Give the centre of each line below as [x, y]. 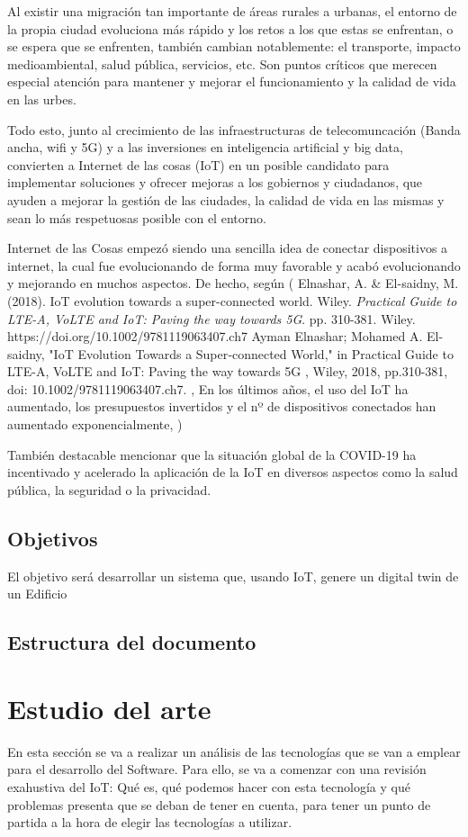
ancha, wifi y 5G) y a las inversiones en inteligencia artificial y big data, [205, 147]
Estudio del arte [109, 708]
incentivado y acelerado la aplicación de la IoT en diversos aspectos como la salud [233, 472]
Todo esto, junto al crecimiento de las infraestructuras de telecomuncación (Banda [234, 129]
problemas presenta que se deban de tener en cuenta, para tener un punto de [219, 804]
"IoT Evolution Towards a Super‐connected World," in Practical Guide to [251, 353]
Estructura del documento [132, 642]
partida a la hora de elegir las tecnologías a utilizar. [150, 822]
